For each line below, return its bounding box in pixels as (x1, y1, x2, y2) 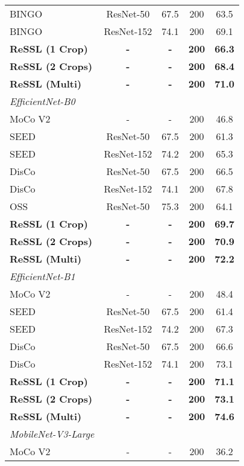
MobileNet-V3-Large (10, 427, 95, 441)
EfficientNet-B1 (10, 269, 75, 283)
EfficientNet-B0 (10, 94, 75, 108)
